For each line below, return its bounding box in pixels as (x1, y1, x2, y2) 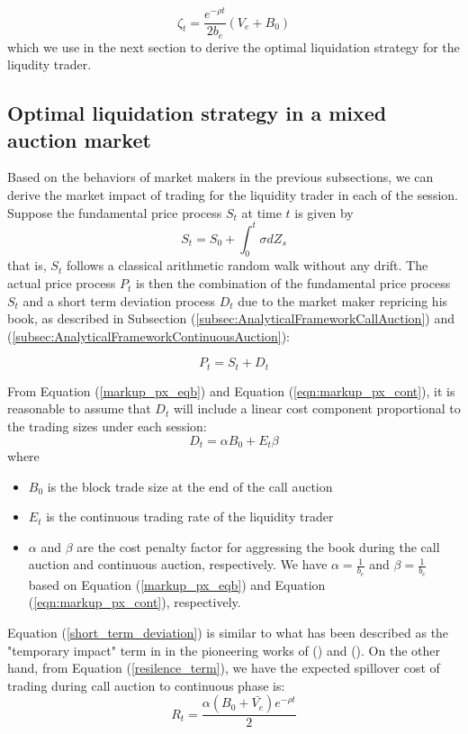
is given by (294, 203, 354, 222)
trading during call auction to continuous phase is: (7, 675, 285, 694)
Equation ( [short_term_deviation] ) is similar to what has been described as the (7, 622, 449, 641)
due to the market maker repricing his (238, 291, 448, 310)
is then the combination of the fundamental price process (136, 274, 451, 293)
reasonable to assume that (7, 399, 151, 418)
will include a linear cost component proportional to (173, 399, 461, 418)
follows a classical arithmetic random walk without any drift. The (66, 256, 428, 275)
